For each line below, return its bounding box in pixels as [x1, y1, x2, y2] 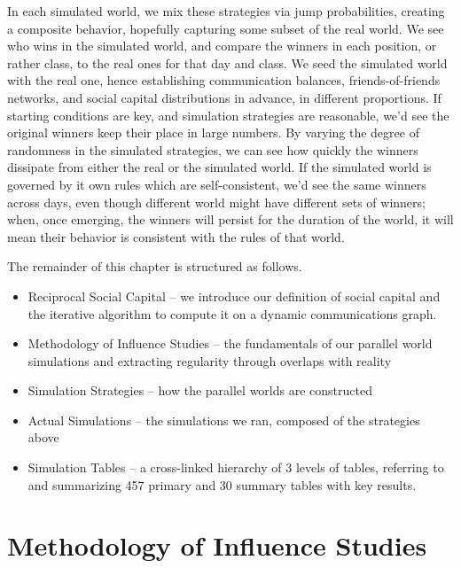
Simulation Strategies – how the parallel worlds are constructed [27, 381, 372, 400]
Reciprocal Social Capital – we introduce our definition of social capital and [27, 286, 441, 305]
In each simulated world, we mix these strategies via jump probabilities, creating [7, 2, 445, 19]
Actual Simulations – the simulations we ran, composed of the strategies [27, 410, 420, 429]
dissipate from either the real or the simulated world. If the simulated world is [7, 158, 432, 176]
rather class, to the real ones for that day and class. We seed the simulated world [7, 53, 448, 72]
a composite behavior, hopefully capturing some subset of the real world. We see [7, 19, 444, 37]
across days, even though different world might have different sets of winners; [7, 192, 426, 211]
